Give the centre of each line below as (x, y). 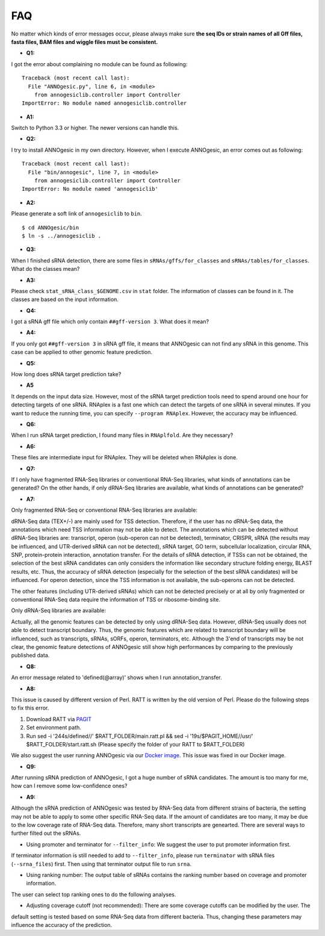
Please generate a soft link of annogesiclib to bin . (77, 214)
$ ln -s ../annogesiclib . (62, 236)
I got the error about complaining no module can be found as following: (99, 64)
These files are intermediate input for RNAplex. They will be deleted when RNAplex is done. (124, 457)
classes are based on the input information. (65, 299)
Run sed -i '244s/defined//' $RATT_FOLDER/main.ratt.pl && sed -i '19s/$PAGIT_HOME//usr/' (140, 736)
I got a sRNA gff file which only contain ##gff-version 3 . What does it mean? (110, 321)
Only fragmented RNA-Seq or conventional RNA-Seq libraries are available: (104, 510)
